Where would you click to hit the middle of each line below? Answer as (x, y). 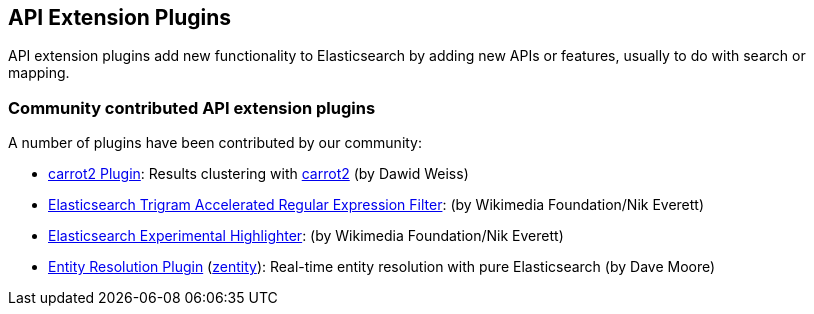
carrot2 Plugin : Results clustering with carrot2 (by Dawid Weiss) (258, 174)
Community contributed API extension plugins (192, 107)
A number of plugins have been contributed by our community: (215, 143)
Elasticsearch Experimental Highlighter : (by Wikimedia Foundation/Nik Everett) (306, 236)
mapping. (39, 73)
